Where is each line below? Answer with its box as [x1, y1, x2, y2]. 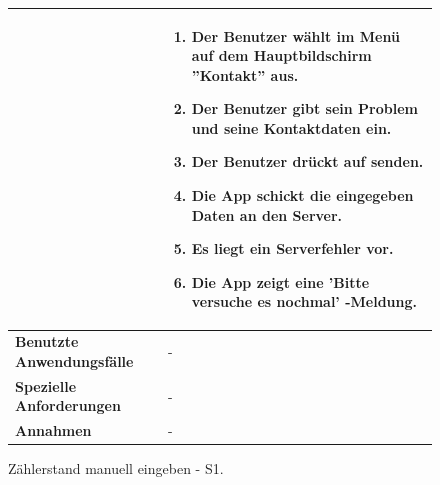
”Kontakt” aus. [191, 64, 299, 85]
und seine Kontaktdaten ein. [191, 117, 392, 138]
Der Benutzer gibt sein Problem [191, 98, 418, 119]
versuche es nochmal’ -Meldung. [191, 291, 418, 312]
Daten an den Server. [191, 204, 343, 225]
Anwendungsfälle [15, 350, 134, 371]
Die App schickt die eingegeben [191, 185, 414, 206]
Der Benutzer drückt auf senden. [191, 151, 424, 172]
